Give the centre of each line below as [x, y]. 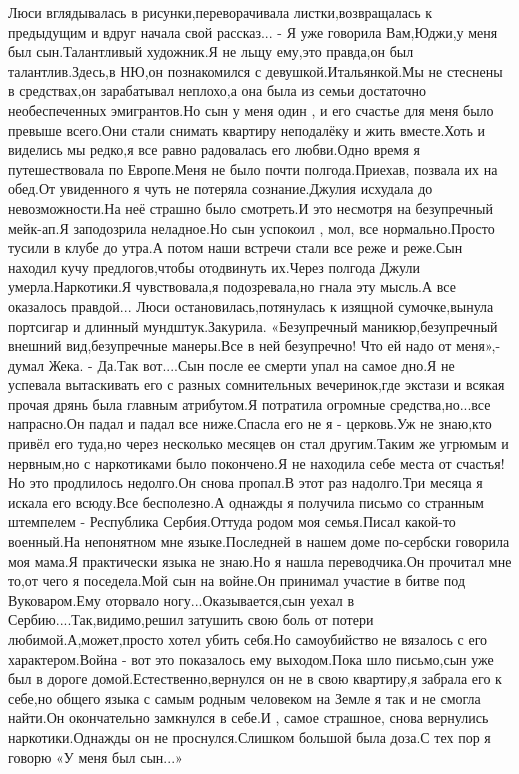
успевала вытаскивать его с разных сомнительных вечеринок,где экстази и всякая [256, 384]
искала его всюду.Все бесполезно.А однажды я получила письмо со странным [246, 501]
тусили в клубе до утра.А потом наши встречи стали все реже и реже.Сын [235, 247]
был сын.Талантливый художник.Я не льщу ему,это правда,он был [211, 51]
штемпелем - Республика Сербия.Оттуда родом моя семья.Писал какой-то [232, 521]
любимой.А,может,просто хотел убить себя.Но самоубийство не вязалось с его [248, 639]
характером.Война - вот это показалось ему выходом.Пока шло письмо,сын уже [251, 658]
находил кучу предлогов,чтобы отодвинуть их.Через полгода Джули [214, 266]
